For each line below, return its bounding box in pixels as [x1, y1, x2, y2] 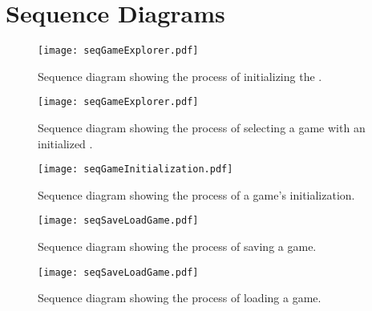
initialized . [38, 135, 93, 151]
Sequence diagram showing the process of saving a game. [38, 238, 317, 255]
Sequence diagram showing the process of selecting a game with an [38, 119, 366, 136]
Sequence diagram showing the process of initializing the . [38, 67, 322, 84]
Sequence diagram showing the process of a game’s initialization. [38, 186, 355, 203]
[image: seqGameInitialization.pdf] [38, 164, 233, 176]
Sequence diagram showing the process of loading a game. [38, 289, 321, 306]
